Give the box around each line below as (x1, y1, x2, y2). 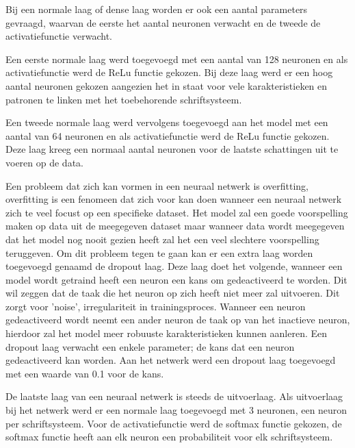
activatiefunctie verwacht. (5, 29, 112, 43)
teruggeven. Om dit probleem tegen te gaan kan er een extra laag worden (5, 245, 313, 260)
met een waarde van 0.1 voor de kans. (5, 366, 164, 380)
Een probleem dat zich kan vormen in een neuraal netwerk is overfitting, (5, 178, 309, 192)
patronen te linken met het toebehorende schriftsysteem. (5, 92, 242, 106)
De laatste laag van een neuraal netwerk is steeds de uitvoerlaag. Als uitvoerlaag (5, 389, 343, 403)
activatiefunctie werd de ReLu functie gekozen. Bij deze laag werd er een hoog (5, 65, 333, 79)
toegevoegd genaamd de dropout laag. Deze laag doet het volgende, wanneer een (5, 259, 343, 273)
